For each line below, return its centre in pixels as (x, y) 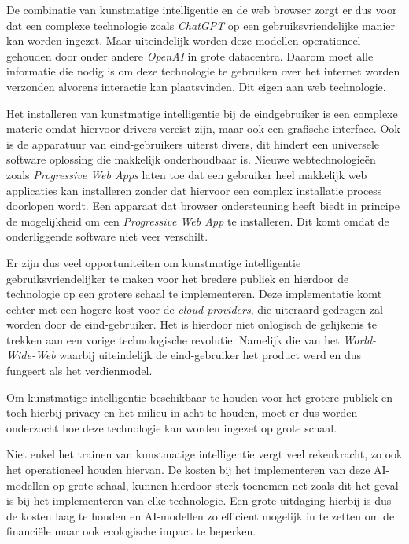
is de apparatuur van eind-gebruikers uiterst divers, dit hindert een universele (193, 143)
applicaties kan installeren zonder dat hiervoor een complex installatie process (194, 190)
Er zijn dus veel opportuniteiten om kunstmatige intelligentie (154, 262)
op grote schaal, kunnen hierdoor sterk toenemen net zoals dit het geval (226, 485)
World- (360, 339)
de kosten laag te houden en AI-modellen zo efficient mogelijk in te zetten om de (201, 515)
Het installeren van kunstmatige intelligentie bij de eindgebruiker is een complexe (202, 113)
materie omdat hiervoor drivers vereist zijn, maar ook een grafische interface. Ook (203, 129)
